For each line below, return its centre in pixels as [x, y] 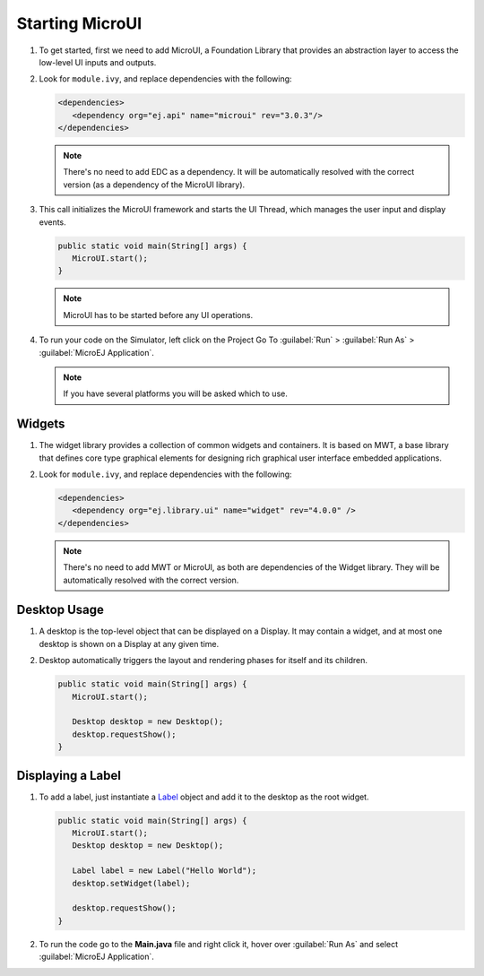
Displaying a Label [69, 775]
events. [52, 222]
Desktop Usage [60, 610]
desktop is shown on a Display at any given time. [129, 643]
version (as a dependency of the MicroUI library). [154, 185]
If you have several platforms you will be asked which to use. [176, 393]
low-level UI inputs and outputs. [98, 62]
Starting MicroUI [79, 23]
